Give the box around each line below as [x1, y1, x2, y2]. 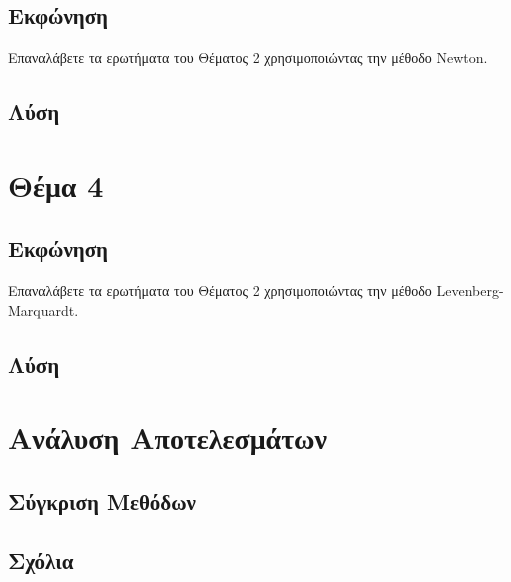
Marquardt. [8, 299, 79, 320]
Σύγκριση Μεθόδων [8, 485, 196, 516]
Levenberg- [436, 280, 504, 301]
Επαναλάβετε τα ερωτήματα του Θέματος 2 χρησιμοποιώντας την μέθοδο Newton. [8, 47, 488, 68]
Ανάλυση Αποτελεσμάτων [8, 417, 328, 458]
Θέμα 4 [8, 164, 104, 205]
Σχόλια [8, 544, 74, 575]
